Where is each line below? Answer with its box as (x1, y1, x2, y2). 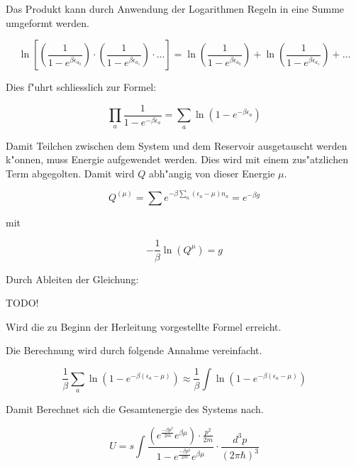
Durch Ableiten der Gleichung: (6, 271, 139, 286)
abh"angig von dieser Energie (148, 165, 275, 180)
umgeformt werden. (6, 15, 89, 30)
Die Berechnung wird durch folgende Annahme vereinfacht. (6, 343, 262, 358)
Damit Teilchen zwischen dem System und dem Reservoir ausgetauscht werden (6, 138, 347, 153)
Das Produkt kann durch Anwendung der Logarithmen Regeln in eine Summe (6, 1, 345, 16)
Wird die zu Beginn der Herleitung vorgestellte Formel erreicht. (6, 319, 282, 334)
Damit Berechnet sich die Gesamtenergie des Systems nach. (6, 402, 264, 417)
